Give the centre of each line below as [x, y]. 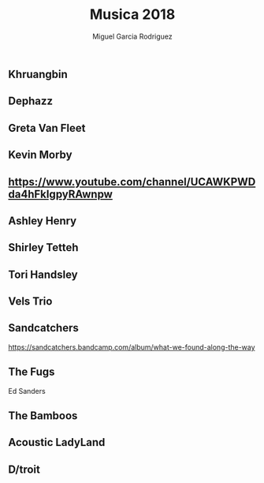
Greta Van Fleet [47, 128]
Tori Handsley [43, 274]
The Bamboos [43, 416]
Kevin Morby [40, 155]
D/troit [24, 469]
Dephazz [31, 101]
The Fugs [32, 372]
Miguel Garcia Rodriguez [132, 36]
